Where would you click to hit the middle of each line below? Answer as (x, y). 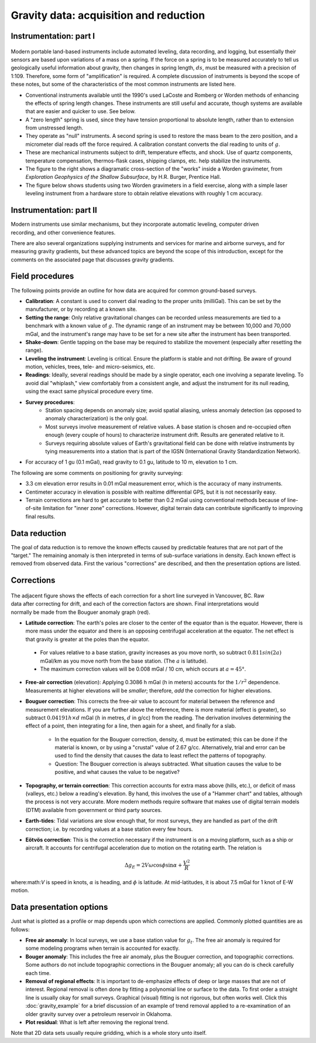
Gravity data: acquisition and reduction (108, 15)
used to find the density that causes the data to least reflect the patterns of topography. (160, 756)
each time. (38, 973)
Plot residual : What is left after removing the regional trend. (97, 1022)
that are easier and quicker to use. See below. (80, 111)
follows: (20, 929)
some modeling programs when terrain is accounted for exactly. (103, 948)
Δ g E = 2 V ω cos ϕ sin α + (153, 866)
